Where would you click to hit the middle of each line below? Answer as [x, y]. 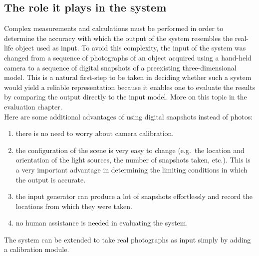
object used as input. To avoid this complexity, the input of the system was [130, 48]
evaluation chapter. [33, 106]
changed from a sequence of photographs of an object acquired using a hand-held [128, 57]
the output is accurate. [51, 179]
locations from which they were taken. [74, 206]
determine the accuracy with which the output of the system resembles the [119, 38]
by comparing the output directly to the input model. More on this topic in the [126, 97]
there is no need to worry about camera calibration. [95, 133]
